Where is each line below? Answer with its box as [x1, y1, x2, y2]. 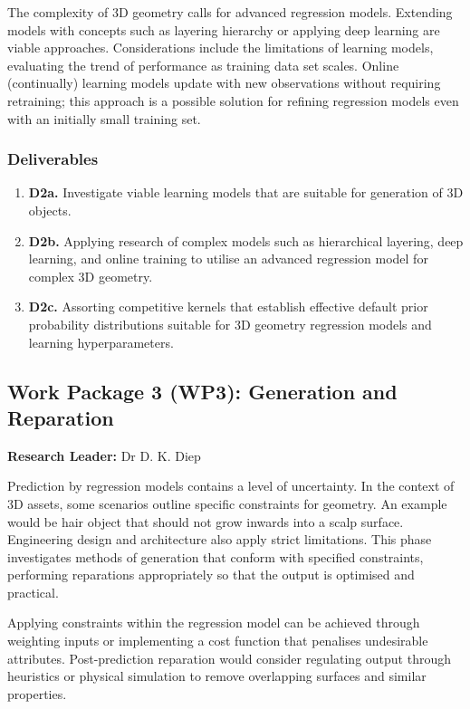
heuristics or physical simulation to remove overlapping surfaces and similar [7, 666, 427, 685]
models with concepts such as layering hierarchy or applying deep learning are [7, 20, 440, 39]
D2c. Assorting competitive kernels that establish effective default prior [28, 297, 428, 316]
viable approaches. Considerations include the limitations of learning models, [7, 38, 434, 57]
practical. [7, 582, 59, 601]
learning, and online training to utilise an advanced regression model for [28, 249, 428, 268]
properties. [7, 684, 67, 703]
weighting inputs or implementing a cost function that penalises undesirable [7, 631, 428, 650]
